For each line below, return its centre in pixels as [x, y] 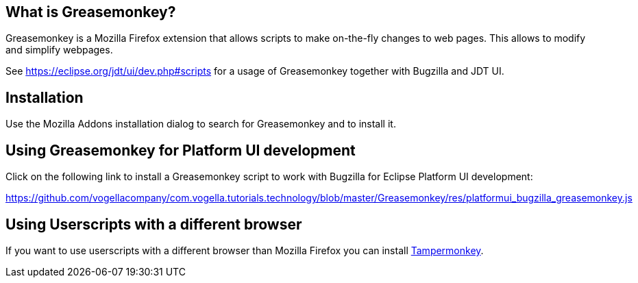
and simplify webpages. [59, 50]
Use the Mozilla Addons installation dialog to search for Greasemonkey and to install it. [201, 124]
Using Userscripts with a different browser [154, 224]
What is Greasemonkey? [91, 12]
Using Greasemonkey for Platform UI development [181, 150]
